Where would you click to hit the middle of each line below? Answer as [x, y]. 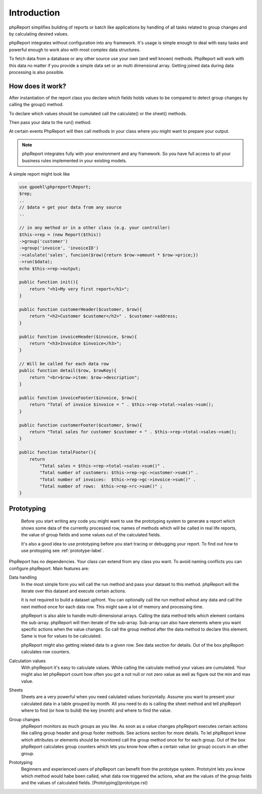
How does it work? [38, 86]
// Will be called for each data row [64, 364]
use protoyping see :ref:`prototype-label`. [63, 551]
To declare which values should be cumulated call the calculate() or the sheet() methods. [98, 113]
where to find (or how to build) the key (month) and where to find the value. [96, 710]
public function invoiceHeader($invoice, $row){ [78, 336]
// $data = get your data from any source [70, 207]
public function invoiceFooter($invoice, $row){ [78, 398]
